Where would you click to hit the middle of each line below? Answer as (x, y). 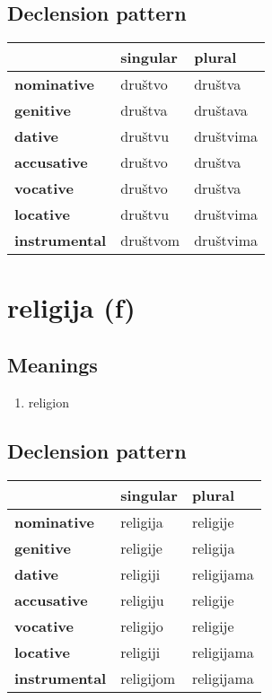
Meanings (53, 364)
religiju (142, 599)
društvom (150, 241)
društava (221, 110)
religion (48, 402)
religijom (148, 678)
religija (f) (71, 307)
